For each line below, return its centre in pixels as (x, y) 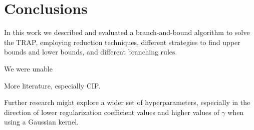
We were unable (28, 68)
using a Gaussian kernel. (41, 122)
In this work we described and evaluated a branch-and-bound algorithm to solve (127, 32)
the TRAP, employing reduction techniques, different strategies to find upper (122, 42)
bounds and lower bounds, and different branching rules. (91, 52)
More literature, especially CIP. (52, 85)
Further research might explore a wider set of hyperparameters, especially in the (127, 102)
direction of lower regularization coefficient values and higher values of (112, 112)
